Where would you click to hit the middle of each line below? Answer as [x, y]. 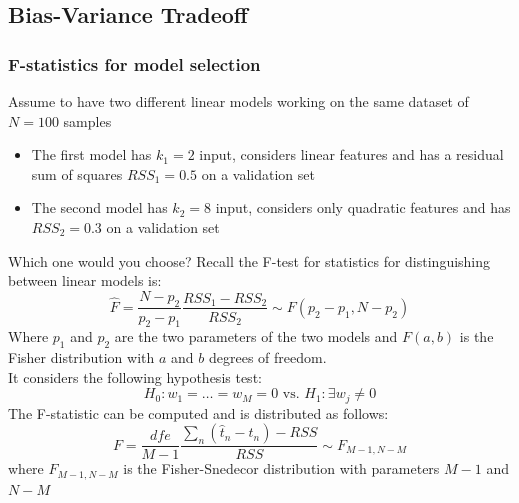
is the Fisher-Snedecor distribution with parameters [281, 468]
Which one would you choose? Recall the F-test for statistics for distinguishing [249, 260]
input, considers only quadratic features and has [363, 207]
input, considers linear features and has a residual [351, 154]
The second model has [99, 207]
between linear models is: [85, 280]
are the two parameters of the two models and [256, 336]
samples [87, 120]
